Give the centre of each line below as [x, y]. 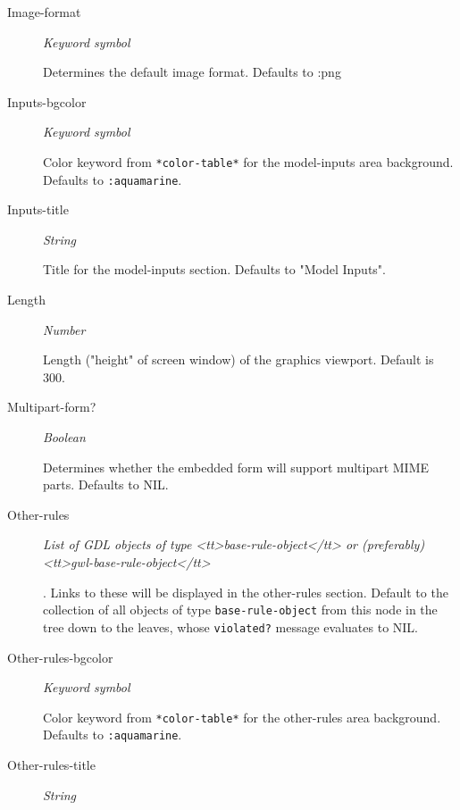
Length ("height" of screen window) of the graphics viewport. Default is [238, 359]
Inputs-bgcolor [47, 101]
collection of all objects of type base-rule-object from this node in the [240, 610]
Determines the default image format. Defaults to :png [192, 72]
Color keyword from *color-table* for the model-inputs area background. [248, 161]
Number [64, 329]
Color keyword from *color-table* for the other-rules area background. [242, 717]
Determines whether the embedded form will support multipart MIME [236, 467]
